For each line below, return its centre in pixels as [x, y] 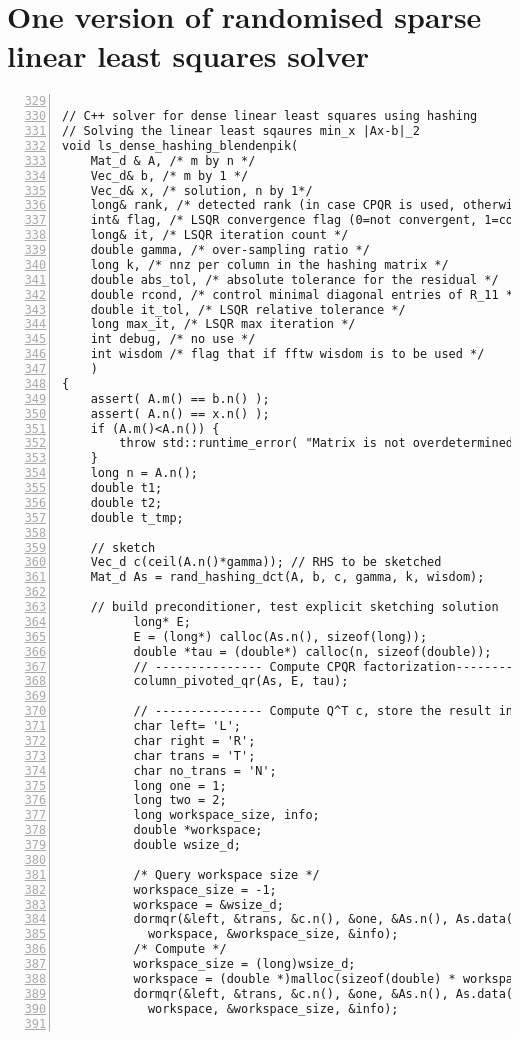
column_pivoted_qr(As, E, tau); [241, 681]
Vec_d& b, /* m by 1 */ [169, 175]
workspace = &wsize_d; [208, 904]
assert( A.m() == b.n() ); [180, 398]
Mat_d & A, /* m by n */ [173, 160]
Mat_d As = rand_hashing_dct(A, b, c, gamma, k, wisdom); [287, 577]
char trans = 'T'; [194, 755]
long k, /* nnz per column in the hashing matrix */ [269, 264]
